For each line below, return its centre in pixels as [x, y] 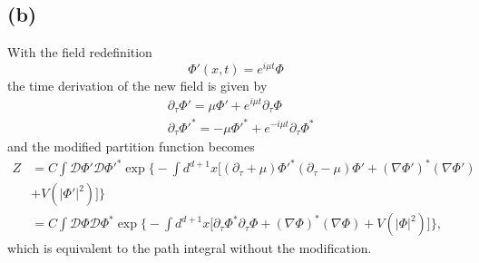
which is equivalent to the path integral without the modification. [190, 248]
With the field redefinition [80, 52]
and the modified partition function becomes [131, 146]
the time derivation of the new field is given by [137, 85]
